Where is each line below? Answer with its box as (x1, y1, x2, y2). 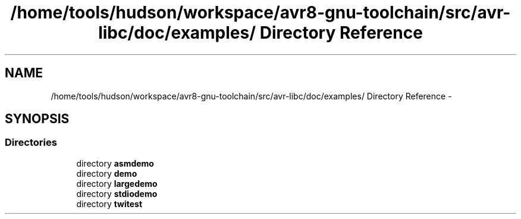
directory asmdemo (76, 158, 154, 168)
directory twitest (76, 198, 143, 209)
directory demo (76, 168, 137, 179)
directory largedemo (76, 178, 158, 189)
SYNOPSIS (5, 111, 70, 127)
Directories (5, 136, 57, 149)
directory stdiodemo (76, 188, 158, 199)
